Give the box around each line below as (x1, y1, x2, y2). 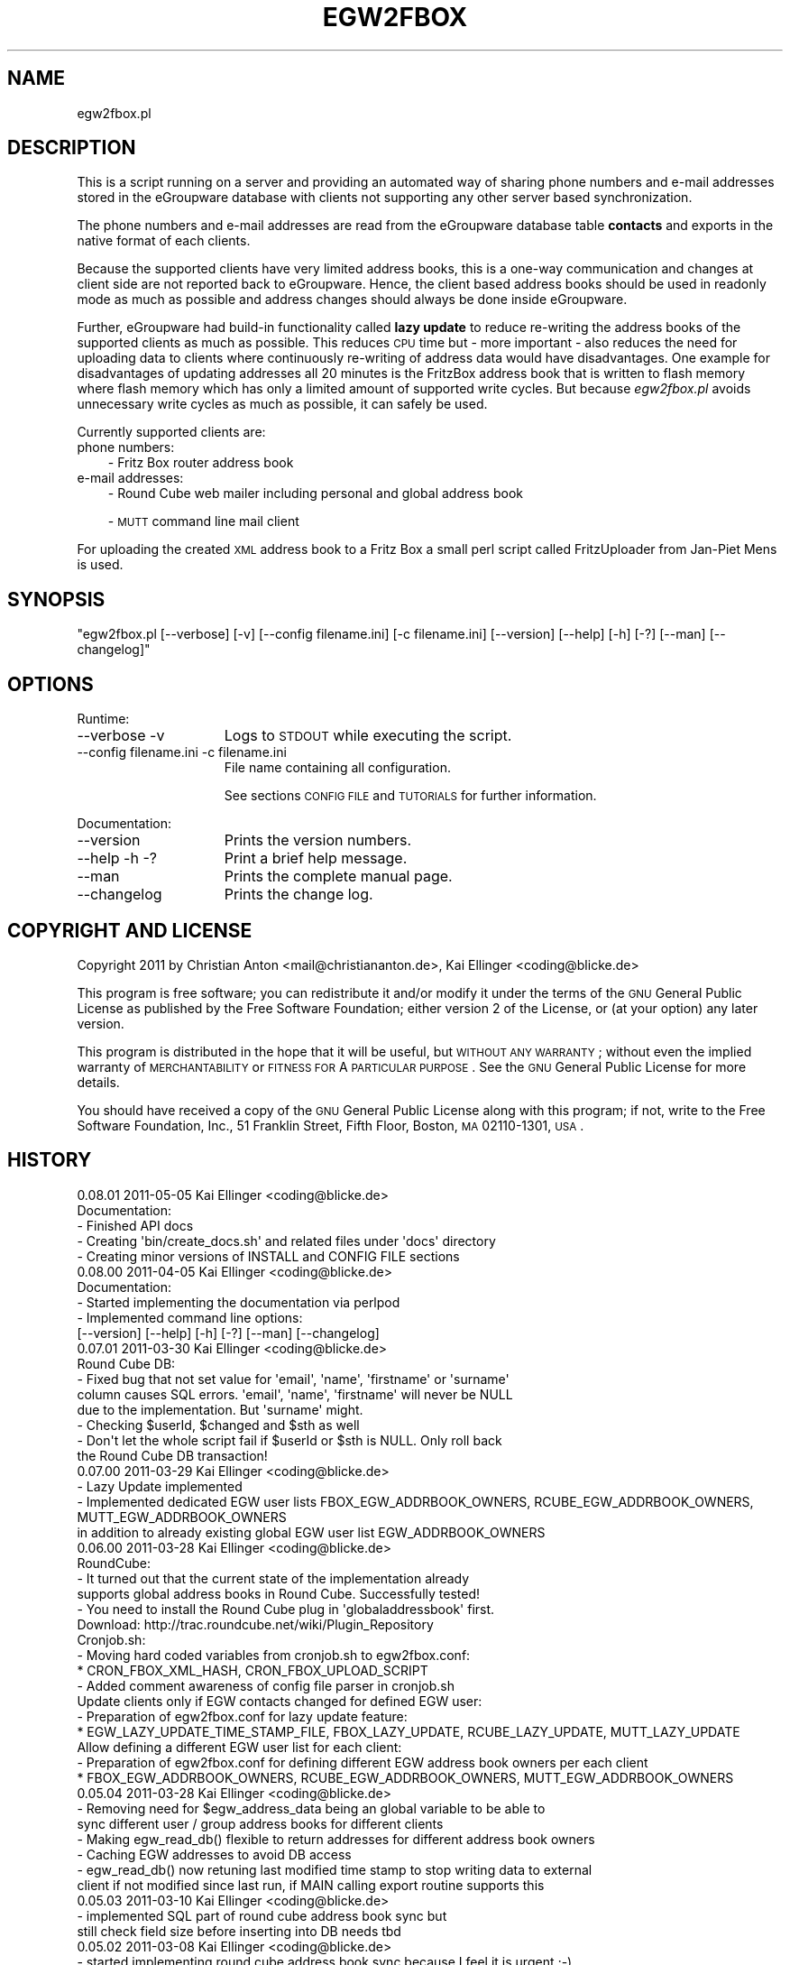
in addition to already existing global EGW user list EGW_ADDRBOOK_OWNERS (77, 1524, 546, 1540)
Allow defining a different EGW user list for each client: (77, 1739, 402, 1755)
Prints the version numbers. (224, 831, 412, 850)
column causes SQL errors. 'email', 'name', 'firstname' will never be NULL (77, 1386, 513, 1402)
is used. (77, 557, 124, 573)
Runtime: (77, 711, 130, 727)
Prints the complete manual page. (224, 867, 453, 886)
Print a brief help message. (224, 849, 408, 868)
